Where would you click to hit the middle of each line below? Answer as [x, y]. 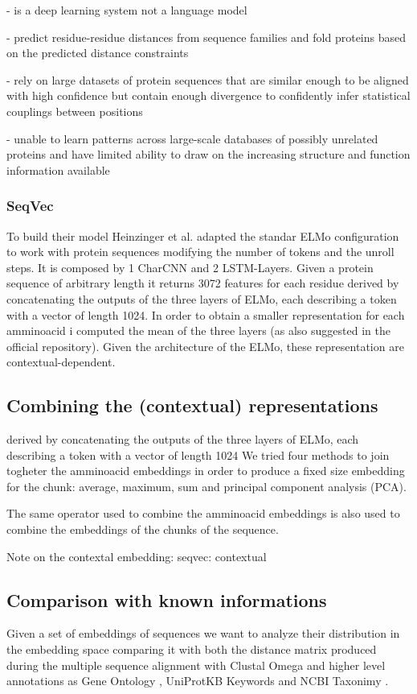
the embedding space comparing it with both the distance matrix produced [192, 649]
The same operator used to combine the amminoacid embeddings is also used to [203, 513]
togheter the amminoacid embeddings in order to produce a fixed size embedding [206, 471]
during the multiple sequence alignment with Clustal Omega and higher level [196, 665]
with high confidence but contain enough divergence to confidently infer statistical [208, 95]
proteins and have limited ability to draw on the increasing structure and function [208, 154]
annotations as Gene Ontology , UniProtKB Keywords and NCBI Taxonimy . [198, 681]
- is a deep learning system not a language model [127, 10]
